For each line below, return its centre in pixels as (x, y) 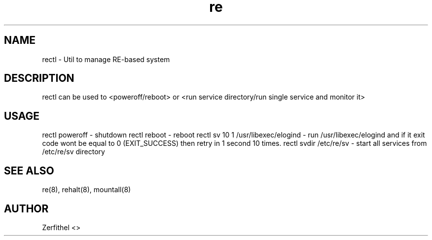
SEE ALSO (29, 171)
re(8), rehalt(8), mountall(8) (87, 190)
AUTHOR (26, 208)
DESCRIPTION (39, 78)
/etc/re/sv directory (73, 152)
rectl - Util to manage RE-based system (106, 59)
